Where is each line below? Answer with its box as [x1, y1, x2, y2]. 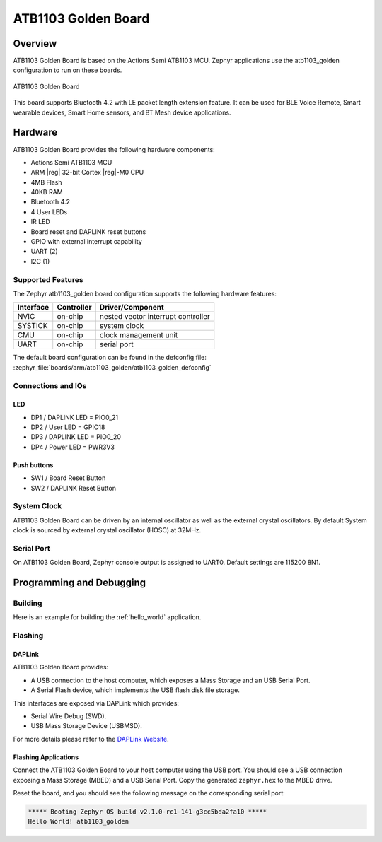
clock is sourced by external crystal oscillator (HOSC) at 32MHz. [13, 526, 202, 534]
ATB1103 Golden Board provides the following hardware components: [13, 145, 215, 153]
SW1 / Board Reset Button [30, 474, 106, 482]
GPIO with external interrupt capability [30, 238, 143, 246]
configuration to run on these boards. [13, 66, 122, 74]
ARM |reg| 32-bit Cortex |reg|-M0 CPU [30, 168, 144, 177]
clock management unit [99, 330, 178, 340]
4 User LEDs [30, 207, 67, 216]
